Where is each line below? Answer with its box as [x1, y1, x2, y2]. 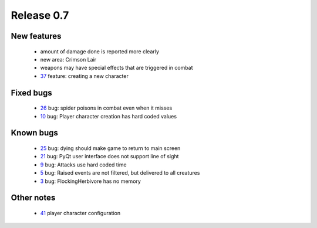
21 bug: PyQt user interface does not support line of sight [40, 153, 179, 160]
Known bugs [11, 128, 59, 138]
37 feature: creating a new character [40, 72, 129, 79]
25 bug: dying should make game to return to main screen [40, 144, 181, 152]
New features [11, 31, 62, 41]
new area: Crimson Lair [40, 56, 97, 63]
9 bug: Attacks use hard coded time [40, 161, 127, 168]
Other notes [11, 193, 56, 203]
